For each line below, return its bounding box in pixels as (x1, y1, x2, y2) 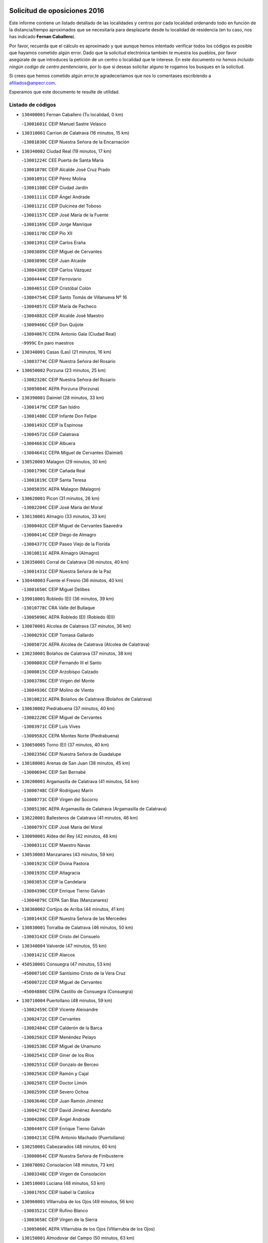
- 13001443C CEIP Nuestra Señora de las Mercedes (21, 915, 127, 921)
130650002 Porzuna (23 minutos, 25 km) (21, 367, 106, 373)
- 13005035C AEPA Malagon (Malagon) (21, 486, 101, 492)
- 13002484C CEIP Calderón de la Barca (21, 1025, 103, 1031)
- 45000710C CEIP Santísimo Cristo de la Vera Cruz (21, 970, 126, 976)
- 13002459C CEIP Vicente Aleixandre (21, 1007, 98, 1013)
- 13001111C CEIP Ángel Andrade (21, 194, 90, 200)
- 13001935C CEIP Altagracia (21, 870, 80, 876)
